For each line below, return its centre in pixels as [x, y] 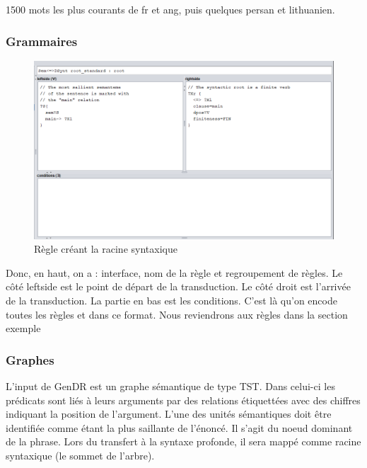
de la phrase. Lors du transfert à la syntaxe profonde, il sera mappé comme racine [183, 441]
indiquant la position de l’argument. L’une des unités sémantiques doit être [169, 414]
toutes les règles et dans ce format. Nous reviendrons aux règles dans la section [177, 314]
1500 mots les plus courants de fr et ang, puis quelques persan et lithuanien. [170, 9]
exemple [23, 328]
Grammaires [42, 41]
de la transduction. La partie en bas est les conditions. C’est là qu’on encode [171, 301]
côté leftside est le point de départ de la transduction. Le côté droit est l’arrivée [178, 286]
